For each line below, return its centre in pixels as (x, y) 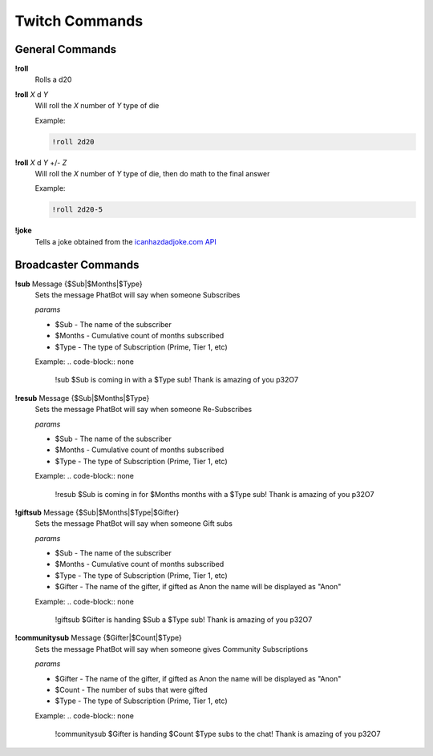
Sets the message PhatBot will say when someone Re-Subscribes (144, 410)
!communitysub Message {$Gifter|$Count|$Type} (98, 638)
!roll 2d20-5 (77, 210)
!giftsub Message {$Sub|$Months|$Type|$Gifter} (97, 512)
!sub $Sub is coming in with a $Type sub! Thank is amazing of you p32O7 (177, 380)
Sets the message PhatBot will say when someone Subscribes (138, 295)
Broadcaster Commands (77, 265)
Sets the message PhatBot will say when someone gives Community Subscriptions (172, 649)
